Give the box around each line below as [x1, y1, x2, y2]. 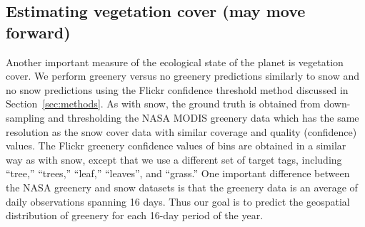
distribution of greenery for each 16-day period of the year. [6, 208, 264, 223]
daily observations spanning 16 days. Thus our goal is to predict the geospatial [6, 194, 350, 208]
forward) [6, 21, 71, 43]
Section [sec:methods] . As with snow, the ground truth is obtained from [6, 96, 321, 111]
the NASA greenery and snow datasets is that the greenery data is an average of [6, 179, 358, 194]
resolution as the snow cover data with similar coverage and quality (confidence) [6, 124, 357, 139]
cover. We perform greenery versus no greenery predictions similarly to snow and [6, 68, 360, 83]
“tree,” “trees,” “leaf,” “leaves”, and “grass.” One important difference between [6, 166, 350, 181]
